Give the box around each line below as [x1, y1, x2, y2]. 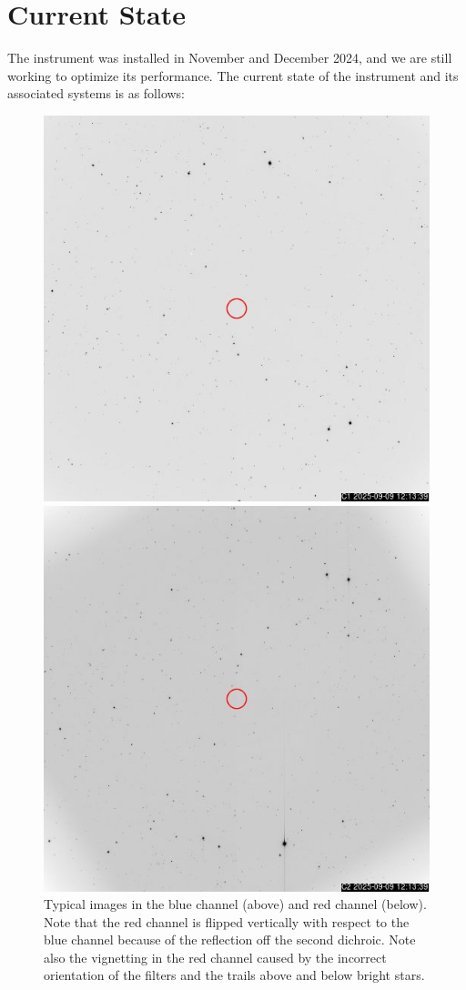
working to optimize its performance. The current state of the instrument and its [7, 66, 459, 85]
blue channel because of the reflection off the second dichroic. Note [44, 930, 416, 949]
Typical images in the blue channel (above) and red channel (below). [44, 894, 427, 914]
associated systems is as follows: [7, 84, 186, 103]
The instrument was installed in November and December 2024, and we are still [7, 48, 452, 67]
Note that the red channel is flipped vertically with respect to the [44, 912, 410, 931]
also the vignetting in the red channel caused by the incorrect [44, 947, 387, 966]
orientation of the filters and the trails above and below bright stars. [44, 965, 425, 985]
